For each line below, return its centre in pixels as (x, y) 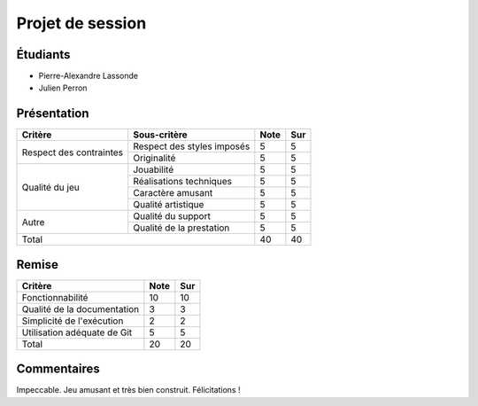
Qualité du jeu (50, 187)
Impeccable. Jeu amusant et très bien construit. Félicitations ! (128, 390)
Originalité (154, 158)
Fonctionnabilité (55, 297)
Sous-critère (160, 135)
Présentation (53, 114)
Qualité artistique (169, 205)
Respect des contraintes (73, 152)
